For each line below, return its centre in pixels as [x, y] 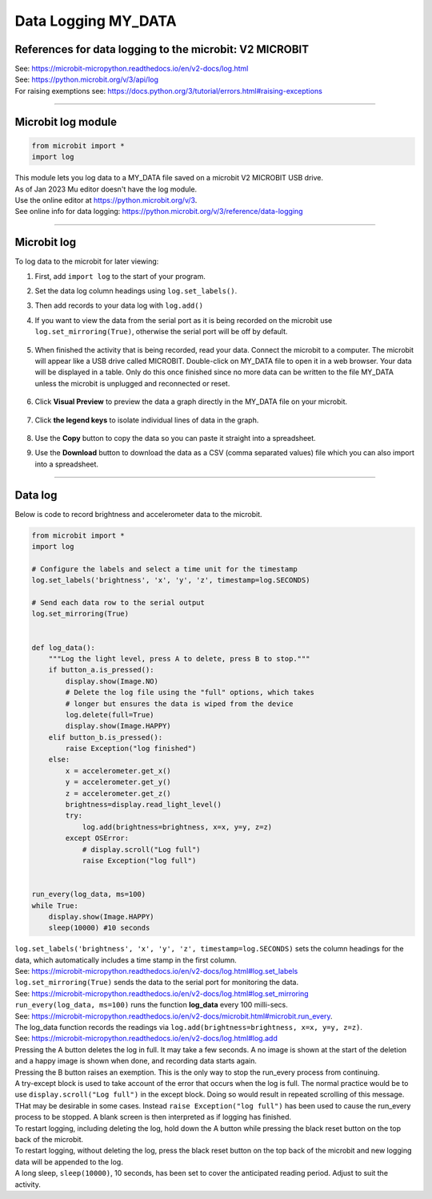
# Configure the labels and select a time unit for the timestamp [164, 569]
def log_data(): [64, 648]
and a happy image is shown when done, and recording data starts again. [136, 1061]
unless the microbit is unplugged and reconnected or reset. [132, 383]
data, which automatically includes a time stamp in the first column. [126, 960]
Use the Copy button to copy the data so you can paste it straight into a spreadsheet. [175, 438]
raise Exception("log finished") [131, 749]
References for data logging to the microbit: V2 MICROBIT [162, 49]
